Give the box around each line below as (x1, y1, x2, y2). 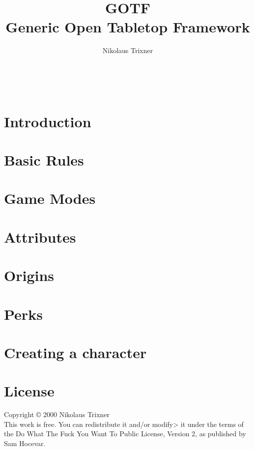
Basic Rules (4, 150, 84, 170)
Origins (4, 265, 55, 285)
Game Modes (4, 188, 96, 208)
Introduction (4, 111, 91, 131)
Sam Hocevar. (4, 438, 46, 449)
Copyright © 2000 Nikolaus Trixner (4, 409, 110, 420)
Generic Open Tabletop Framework (5, 17, 250, 37)
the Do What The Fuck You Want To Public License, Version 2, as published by (4, 428, 246, 439)
